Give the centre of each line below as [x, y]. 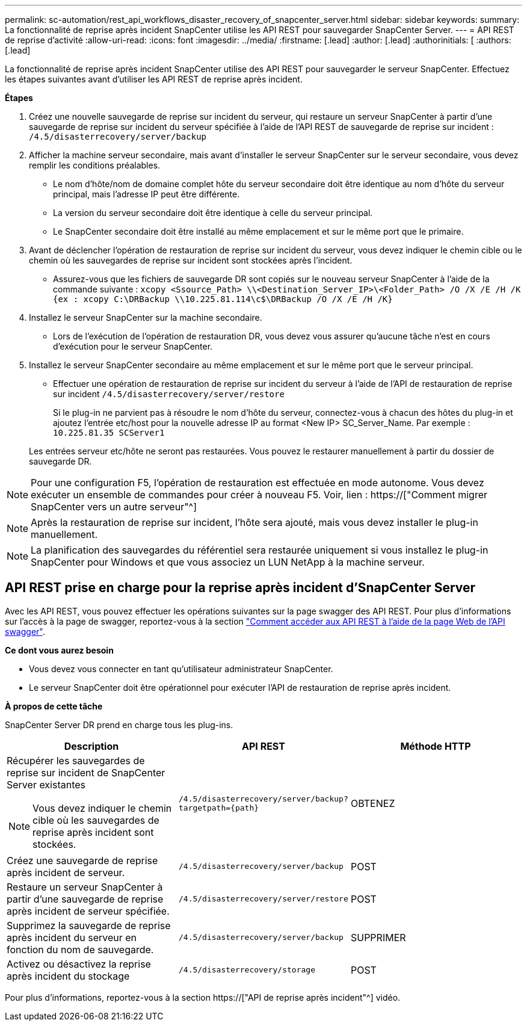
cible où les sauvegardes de [96, 820]
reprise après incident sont [93, 832]
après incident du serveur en [72, 937]
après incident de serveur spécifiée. [88, 911]
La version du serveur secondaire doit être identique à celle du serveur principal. [213, 213]
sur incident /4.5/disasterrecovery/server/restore [169, 394]
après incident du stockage [68, 976]
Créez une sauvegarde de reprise [82, 860]
